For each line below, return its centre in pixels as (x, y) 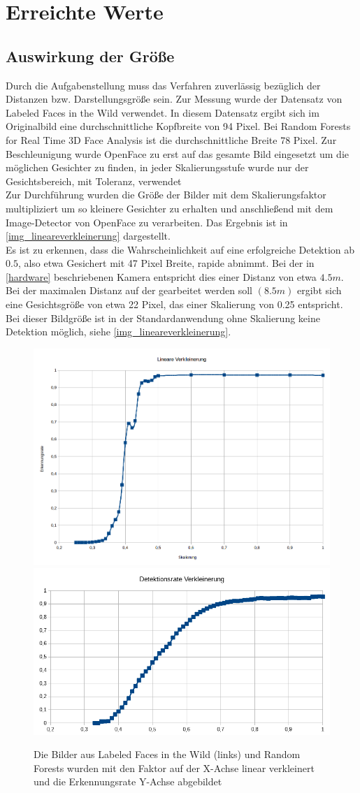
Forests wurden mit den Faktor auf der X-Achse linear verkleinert (174, 767)
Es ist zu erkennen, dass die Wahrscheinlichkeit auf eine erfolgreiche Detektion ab (180, 249)
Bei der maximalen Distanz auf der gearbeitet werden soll (129, 290)
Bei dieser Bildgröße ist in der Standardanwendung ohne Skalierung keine (163, 318)
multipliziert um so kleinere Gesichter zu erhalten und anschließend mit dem (170, 208)
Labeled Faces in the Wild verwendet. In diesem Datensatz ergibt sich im (163, 112)
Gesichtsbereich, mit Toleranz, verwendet (94, 181)
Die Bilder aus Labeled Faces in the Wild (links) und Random (167, 754)
